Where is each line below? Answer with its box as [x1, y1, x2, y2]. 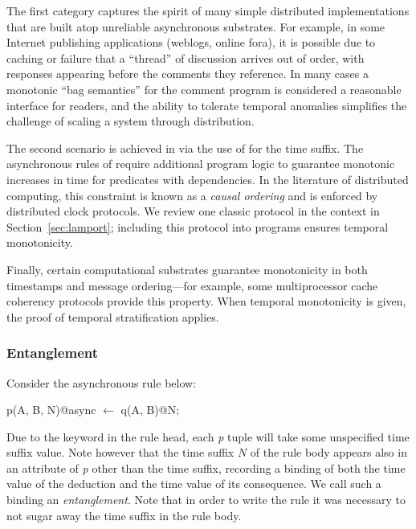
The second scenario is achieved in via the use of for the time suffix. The [6, 139, 364, 156]
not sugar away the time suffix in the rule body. [6, 506, 242, 523]
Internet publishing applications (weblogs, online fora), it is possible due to [6, 34, 376, 51]
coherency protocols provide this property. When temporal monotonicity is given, [6, 293, 406, 310]
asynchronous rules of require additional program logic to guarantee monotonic [6, 155, 395, 172]
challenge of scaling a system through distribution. [6, 113, 255, 129]
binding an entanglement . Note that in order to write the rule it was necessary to [6, 491, 406, 508]
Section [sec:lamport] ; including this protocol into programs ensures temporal [6, 218, 389, 235]
